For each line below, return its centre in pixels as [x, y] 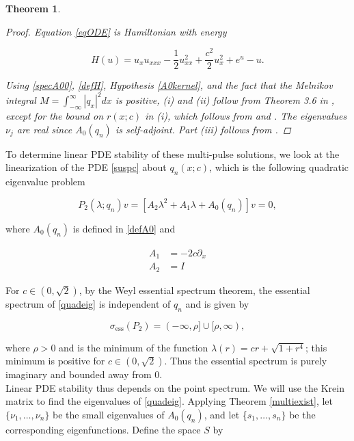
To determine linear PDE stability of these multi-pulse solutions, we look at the [173, 153]
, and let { [226, 414]
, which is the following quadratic [279, 167]
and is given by [217, 303]
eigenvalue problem [45, 182]
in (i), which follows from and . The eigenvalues [246, 116]
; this [316, 347]
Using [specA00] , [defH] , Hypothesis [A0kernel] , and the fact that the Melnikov [169, 85]
